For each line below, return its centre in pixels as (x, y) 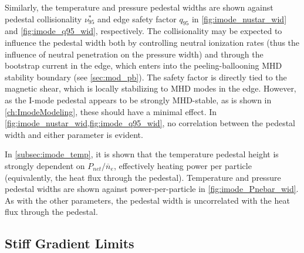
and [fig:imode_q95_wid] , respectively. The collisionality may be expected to (143, 31)
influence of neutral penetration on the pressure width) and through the (134, 54)
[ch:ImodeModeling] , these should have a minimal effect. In (111, 111)
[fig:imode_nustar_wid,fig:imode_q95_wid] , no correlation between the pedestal (150, 123)
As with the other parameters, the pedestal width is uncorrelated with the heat (147, 200)
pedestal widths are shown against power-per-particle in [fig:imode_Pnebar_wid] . (152, 189)
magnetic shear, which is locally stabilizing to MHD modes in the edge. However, (151, 88)
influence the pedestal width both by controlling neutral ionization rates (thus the (152, 42)
